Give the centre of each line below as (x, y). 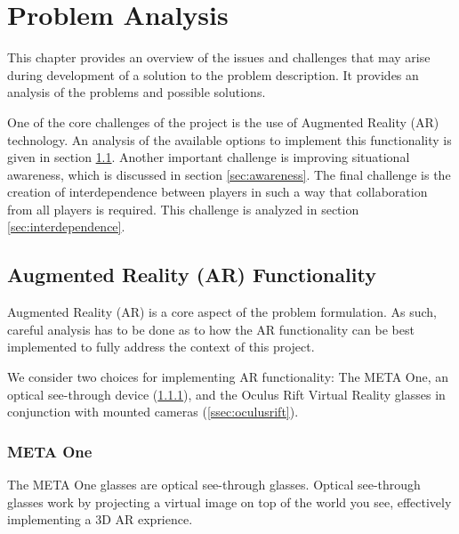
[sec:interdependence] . (66, 227)
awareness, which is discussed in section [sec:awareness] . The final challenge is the (229, 174)
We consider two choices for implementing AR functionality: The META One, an (228, 377)
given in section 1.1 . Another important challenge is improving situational (209, 157)
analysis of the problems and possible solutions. (137, 92)
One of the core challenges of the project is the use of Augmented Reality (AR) (223, 121)
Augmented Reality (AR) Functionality (192, 275)
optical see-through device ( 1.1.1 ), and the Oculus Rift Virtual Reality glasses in (226, 394)
